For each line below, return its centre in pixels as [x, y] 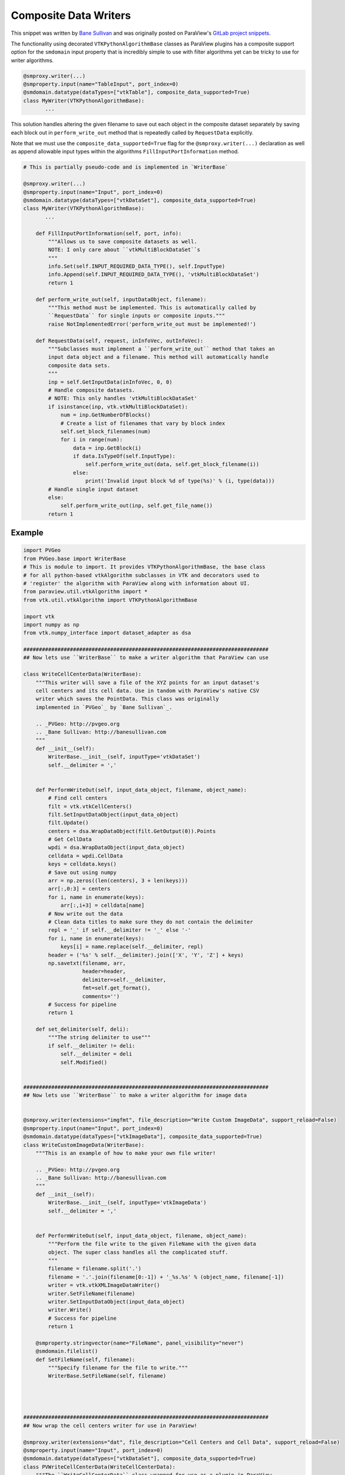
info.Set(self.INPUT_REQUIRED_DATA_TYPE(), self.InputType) [137, 266]
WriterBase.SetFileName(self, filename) [107, 1376]
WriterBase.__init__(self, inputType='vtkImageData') [127, 1203]
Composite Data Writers [71, 15]
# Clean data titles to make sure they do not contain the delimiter [150, 922]
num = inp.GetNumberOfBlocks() [106, 415]
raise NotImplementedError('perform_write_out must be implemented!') [152, 324]
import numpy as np [51, 625]
